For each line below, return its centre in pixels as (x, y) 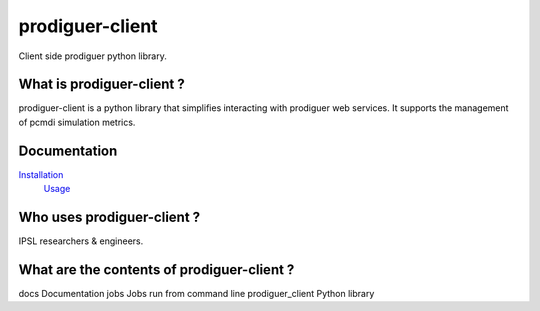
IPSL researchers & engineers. (81, 241)
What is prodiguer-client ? (101, 84)
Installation (41, 174)
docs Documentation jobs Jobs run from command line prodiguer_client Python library (196, 293)
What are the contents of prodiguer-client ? (156, 269)
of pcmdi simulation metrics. (77, 122)
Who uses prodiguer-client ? (109, 216)
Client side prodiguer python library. (92, 56)
